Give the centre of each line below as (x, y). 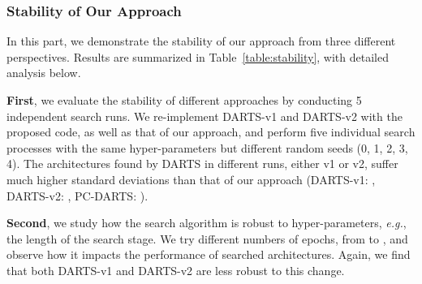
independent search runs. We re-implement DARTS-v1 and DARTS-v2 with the (205, 116)
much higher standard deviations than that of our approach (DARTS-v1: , (191, 179)
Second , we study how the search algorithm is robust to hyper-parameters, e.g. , (207, 223)
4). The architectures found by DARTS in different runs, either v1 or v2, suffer (202, 164)
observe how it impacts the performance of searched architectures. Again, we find (209, 254)
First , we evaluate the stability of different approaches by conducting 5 (184, 100)
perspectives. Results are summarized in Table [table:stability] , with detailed (198, 56)
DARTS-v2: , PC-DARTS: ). (78, 195)
